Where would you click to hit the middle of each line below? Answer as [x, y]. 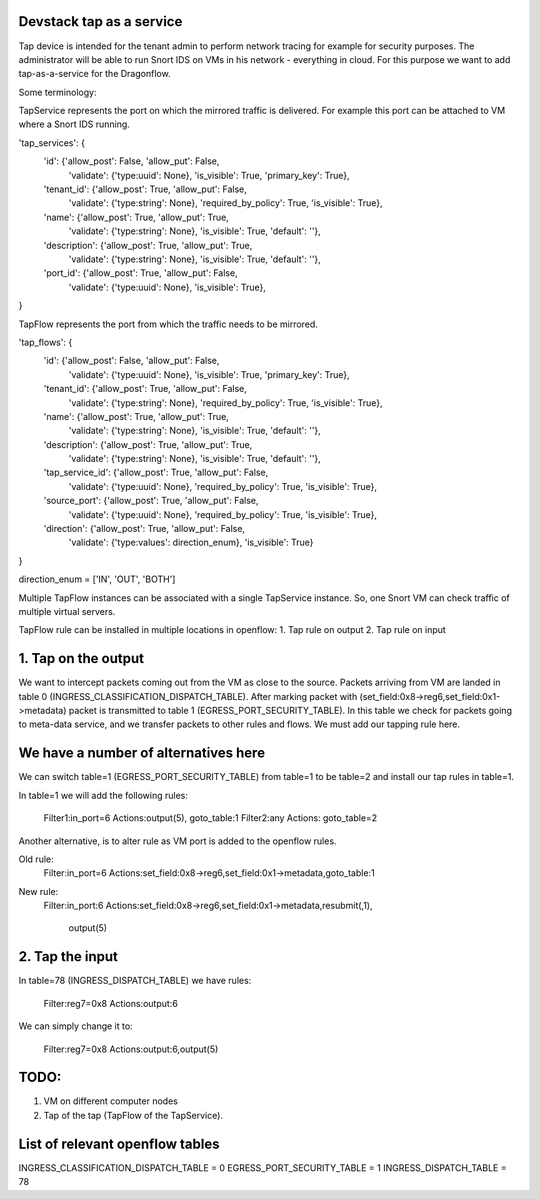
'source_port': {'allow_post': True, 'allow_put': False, [151, 501]
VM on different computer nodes [111, 1101]
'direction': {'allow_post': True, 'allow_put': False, [144, 529]
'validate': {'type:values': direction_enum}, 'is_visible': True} [191, 542]
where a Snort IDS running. [74, 124]
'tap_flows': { [45, 342]
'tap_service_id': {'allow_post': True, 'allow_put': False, [156, 472]
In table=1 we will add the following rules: [103, 795]
